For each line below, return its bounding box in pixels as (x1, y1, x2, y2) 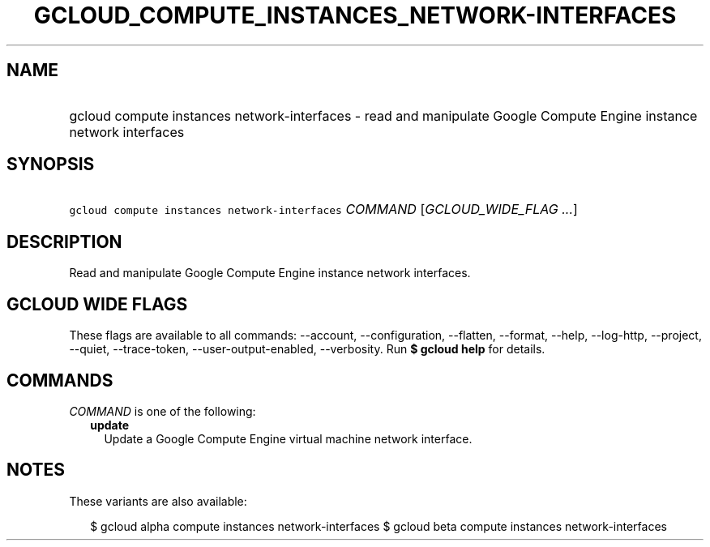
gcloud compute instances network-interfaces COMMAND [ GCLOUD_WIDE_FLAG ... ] (69, 201, 578, 218)
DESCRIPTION (6, 231, 122, 252)
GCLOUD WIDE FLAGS (6, 293, 188, 314)
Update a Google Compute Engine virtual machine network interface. (104, 431, 473, 446)
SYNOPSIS (6, 154, 95, 175)
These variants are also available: (69, 494, 247, 508)
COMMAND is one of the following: (69, 404, 256, 418)
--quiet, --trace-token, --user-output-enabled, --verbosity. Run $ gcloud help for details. (69, 342, 545, 357)
